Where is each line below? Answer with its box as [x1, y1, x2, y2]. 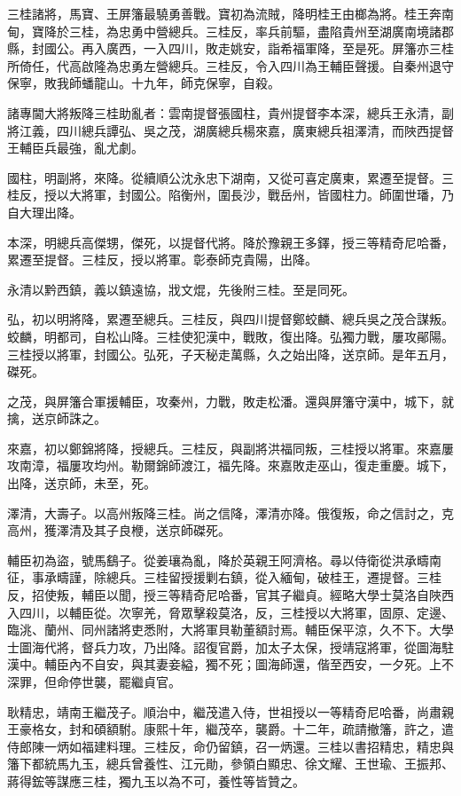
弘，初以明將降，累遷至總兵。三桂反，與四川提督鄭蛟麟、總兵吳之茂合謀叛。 [7, 310, 454, 328]
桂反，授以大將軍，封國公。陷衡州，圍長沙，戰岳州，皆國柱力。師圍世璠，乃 [7, 185, 454, 204]
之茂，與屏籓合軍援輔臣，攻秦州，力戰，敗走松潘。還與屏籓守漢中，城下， [7, 391, 441, 410]
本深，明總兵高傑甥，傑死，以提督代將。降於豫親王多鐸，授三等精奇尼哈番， [7, 232, 454, 251]
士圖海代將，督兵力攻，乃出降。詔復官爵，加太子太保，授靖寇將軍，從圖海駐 [7, 637, 454, 656]
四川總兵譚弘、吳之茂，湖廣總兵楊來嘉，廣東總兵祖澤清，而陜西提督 [56, 121, 454, 139]
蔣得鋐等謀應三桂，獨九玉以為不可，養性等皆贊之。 [7, 771, 305, 790]
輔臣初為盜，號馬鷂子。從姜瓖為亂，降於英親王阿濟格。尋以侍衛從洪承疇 [7, 550, 429, 569]
